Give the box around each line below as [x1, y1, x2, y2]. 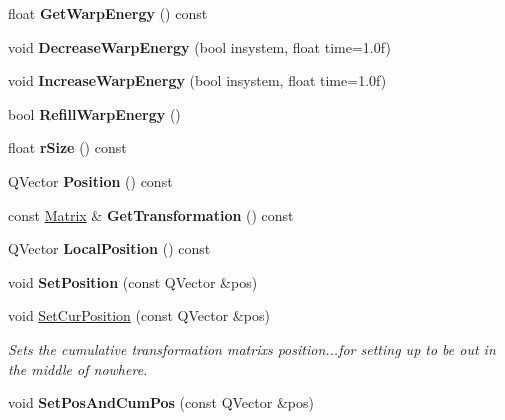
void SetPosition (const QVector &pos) [8, 271, 258, 292]
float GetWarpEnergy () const [8, 3, 208, 23]
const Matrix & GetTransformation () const [8, 204, 294, 225]
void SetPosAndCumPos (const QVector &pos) [8, 392, 314, 413]
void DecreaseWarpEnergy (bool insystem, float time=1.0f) [8, 36, 391, 57]
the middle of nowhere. [8, 358, 148, 379]
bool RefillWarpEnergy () [8, 103, 181, 124]
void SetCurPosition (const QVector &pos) [8, 305, 270, 326]
